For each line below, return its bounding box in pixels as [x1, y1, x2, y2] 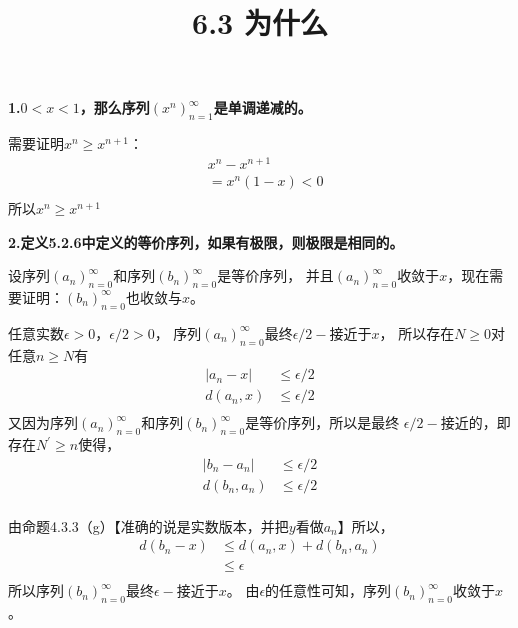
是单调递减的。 [213, 97, 312, 118]
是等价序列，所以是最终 [245, 412, 400, 433]
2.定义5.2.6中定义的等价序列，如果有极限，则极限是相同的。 [8, 231, 404, 252]
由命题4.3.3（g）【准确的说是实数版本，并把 [8, 515, 289, 536]
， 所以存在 [379, 322, 455, 343]
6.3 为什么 [192, 2, 328, 43]
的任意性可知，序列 [265, 580, 392, 601]
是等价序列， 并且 [217, 265, 334, 286]
